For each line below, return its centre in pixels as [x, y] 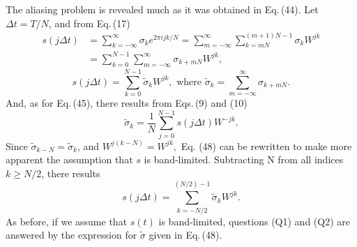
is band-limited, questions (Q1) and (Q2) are [254, 221]
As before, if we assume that [67, 221]
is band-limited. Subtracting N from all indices [244, 159]
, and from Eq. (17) [89, 23]
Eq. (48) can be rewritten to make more [266, 145]
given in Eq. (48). [185, 235]
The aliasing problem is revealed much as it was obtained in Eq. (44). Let [162, 9]
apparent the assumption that [69, 159]
